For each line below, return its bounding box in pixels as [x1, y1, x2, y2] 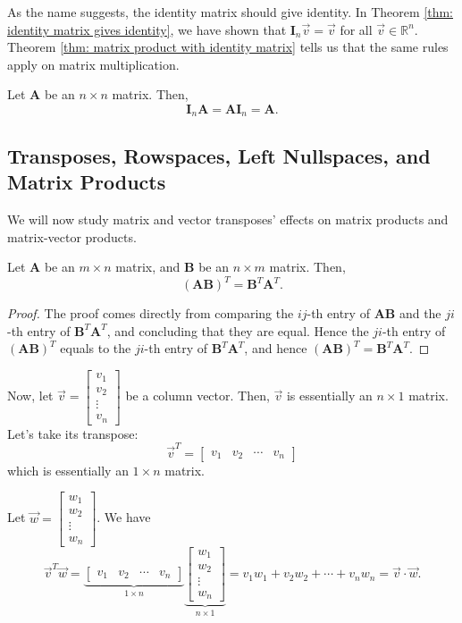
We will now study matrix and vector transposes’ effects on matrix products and [7, 210, 449, 229]
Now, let [7, 386, 54, 405]
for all [340, 20, 373, 38]
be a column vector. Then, [125, 386, 270, 405]
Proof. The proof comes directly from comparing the [7, 304, 294, 323]
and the [399, 304, 441, 323]
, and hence [244, 339, 307, 358]
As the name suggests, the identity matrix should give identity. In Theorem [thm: [7, 3, 454, 21]
